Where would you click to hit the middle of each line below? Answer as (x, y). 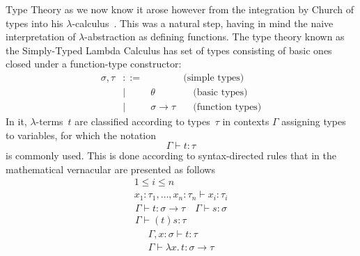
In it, (16, 121)
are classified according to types (142, 121)
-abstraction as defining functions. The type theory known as (214, 37)
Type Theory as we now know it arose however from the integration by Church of (180, 9)
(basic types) (220, 93)
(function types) (227, 107)
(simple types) (214, 78)
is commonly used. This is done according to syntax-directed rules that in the (171, 155)
